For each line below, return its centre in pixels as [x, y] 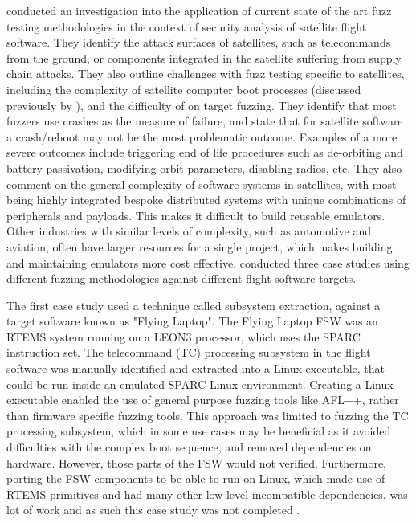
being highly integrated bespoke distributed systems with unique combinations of [206, 200]
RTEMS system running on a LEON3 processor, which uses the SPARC [184, 336]
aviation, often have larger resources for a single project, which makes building [200, 246]
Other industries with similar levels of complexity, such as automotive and [189, 231]
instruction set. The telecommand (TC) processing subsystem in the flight [189, 352]
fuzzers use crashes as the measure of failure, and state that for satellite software [205, 121]
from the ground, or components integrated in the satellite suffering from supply [204, 57]
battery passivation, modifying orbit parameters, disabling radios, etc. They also [204, 168]
